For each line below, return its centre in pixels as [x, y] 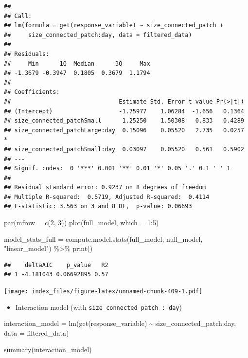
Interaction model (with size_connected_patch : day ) [98, 307]
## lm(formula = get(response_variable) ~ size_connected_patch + [114, 26]
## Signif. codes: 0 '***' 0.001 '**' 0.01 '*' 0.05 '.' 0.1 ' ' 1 [117, 169]
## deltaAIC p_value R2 [56, 265]
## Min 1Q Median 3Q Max [77, 63]
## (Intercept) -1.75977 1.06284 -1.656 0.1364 [124, 111]
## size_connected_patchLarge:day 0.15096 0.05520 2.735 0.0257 [124, 130]
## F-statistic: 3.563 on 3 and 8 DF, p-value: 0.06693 [98, 206]
